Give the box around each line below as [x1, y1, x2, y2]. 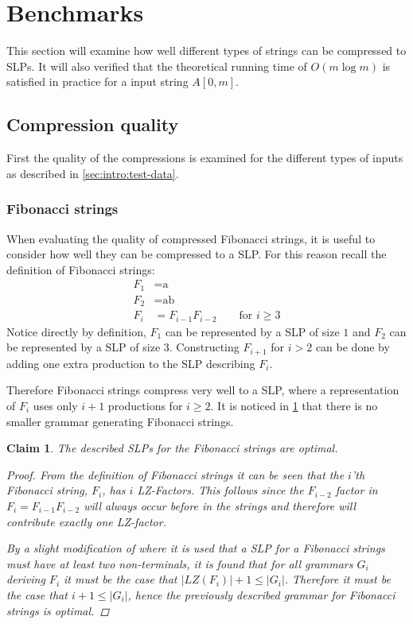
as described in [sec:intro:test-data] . [6, 165, 179, 181]
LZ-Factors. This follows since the [137, 482, 304, 498]
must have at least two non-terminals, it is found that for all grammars [6, 555, 353, 572]
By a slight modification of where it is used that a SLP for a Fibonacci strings [6, 540, 385, 556]
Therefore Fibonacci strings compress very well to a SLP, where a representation [6, 382, 399, 398]
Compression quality [6, 112, 179, 137]
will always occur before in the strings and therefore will [84, 497, 357, 514]
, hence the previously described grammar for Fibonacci [127, 586, 395, 603]
